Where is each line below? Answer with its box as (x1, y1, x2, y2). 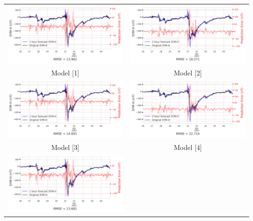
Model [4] (174, 142, 202, 152)
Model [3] (51, 142, 79, 152)
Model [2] (174, 67, 202, 77)
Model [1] (51, 67, 79, 77)
